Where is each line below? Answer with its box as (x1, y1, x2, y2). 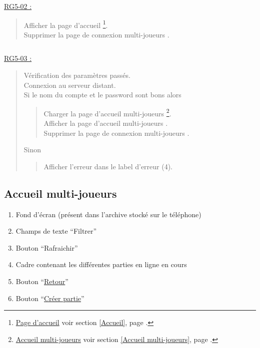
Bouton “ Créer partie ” (15, 293, 84, 303)
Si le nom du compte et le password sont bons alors (23, 89, 181, 100)
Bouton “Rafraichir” (15, 242, 78, 253)
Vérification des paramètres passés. (23, 70, 130, 80)
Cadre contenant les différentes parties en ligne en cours (15, 259, 187, 270)
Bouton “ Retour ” (15, 276, 68, 287)
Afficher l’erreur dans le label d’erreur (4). (43, 161, 173, 171)
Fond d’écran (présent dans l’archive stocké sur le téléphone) (15, 209, 201, 219)
